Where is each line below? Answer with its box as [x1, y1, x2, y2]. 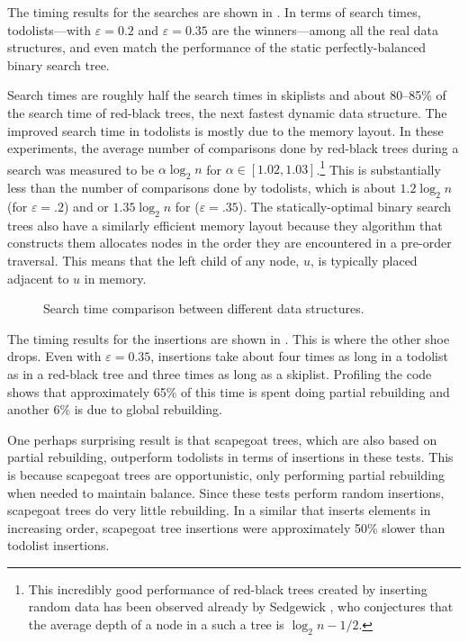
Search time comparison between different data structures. [43, 299, 364, 318]
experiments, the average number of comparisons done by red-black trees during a [7, 139, 459, 158]
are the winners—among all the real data [211, 20, 438, 39]
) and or [63, 197, 109, 215]
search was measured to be [7, 159, 155, 178]
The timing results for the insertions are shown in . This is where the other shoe [7, 329, 450, 348]
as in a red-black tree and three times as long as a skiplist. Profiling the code [7, 364, 432, 383]
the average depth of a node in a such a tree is [28, 615, 284, 634]
